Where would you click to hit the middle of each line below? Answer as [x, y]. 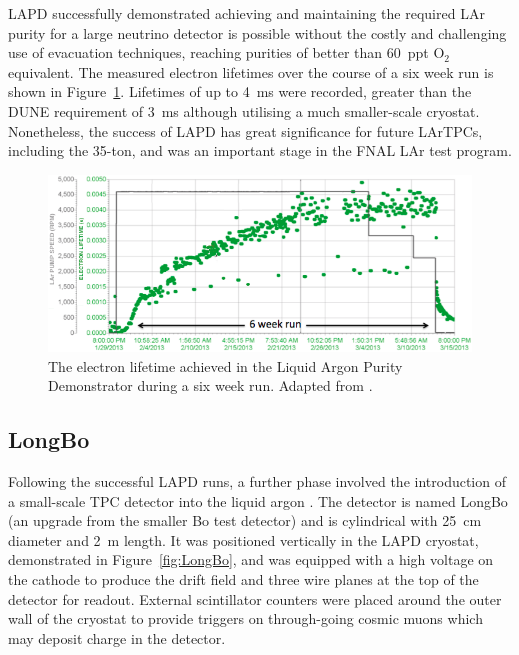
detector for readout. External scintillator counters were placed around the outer [255, 598]
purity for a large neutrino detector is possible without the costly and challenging [257, 32]
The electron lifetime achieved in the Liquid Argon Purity [225, 365]
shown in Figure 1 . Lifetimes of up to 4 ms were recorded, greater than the [240, 91]
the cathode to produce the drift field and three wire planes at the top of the [243, 579]
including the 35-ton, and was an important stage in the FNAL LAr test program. [260, 150]
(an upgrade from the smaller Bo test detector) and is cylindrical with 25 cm [245, 520]
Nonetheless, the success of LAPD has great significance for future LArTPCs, [245, 130]
